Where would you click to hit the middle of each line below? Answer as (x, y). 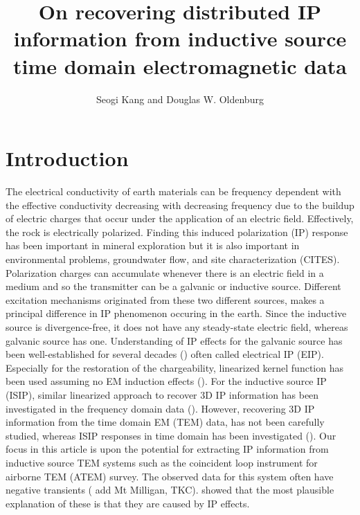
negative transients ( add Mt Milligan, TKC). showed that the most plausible (170, 490)
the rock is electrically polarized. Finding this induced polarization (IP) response (177, 232)
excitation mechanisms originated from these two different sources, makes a (165, 299)
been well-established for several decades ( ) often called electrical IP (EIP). (165, 354)
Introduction (67, 158)
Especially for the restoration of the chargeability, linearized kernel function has (174, 367)
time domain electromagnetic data (180, 65)
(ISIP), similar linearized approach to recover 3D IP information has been (162, 394)
